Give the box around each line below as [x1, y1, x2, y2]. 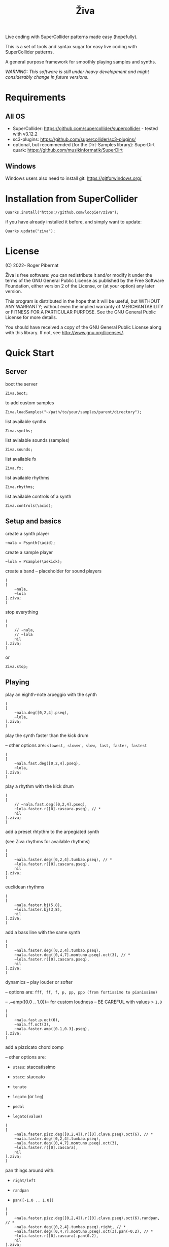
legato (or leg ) [12, 1093, 44, 1099]
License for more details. [5, 314, 57, 320]
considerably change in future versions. [5, 74, 89, 80]
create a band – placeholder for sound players [5, 568, 102, 574]
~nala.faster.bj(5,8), [14, 902, 62, 908]
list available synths [5, 418, 47, 424]
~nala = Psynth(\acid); [5, 540, 56, 546]
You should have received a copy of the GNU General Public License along [5, 324, 161, 330]
